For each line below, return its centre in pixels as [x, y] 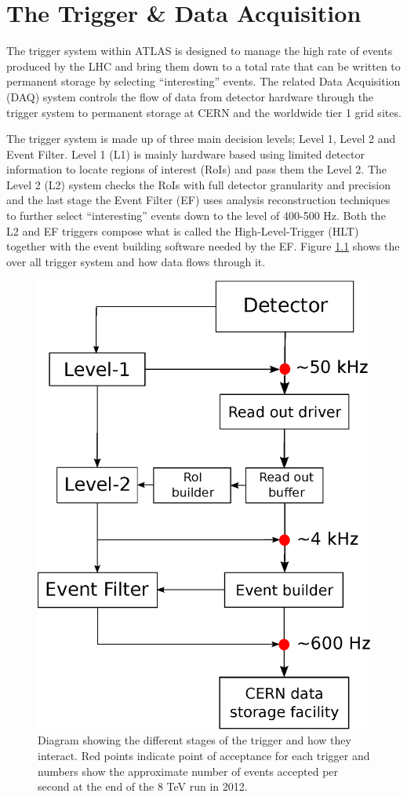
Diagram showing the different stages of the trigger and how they [194, 740]
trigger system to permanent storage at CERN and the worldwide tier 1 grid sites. [204, 112]
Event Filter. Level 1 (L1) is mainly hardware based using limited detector [185, 154]
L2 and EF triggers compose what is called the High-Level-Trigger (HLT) [183, 230]
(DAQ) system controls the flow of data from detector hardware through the [190, 96]
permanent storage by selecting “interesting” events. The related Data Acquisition [203, 81]
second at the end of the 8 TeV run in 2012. [143, 786]
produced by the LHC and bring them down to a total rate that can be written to [203, 66]
